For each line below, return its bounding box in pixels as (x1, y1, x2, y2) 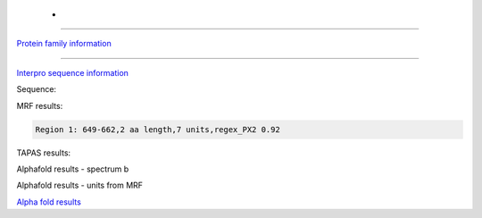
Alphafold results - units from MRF (16, 180, 143, 191)
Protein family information (16, 38, 112, 49)
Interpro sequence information (16, 67, 129, 78)
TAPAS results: (16, 147, 71, 158)
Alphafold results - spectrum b (16, 163, 129, 174)
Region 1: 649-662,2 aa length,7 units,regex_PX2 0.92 (35, 124, 280, 134)
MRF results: (16, 100, 63, 111)
